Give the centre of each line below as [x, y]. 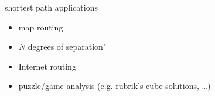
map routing [41, 27]
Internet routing [47, 66]
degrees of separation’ [66, 47]
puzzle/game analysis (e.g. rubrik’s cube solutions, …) [115, 86]
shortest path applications [51, 7]
